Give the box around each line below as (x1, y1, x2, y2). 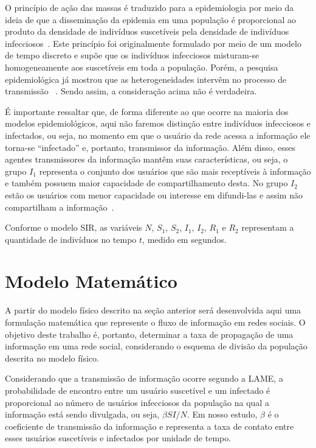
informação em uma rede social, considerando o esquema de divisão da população (5, 340, 307, 352)
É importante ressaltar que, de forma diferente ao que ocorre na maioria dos (5, 105, 289, 117)
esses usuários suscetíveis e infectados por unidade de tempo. (5, 432, 232, 444)
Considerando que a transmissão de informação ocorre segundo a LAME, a (5, 372, 283, 385)
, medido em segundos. (142, 233, 227, 245)
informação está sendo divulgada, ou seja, (5, 408, 160, 421)
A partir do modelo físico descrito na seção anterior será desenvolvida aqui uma (5, 304, 301, 317)
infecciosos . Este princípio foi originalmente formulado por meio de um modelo (5, 37, 301, 49)
